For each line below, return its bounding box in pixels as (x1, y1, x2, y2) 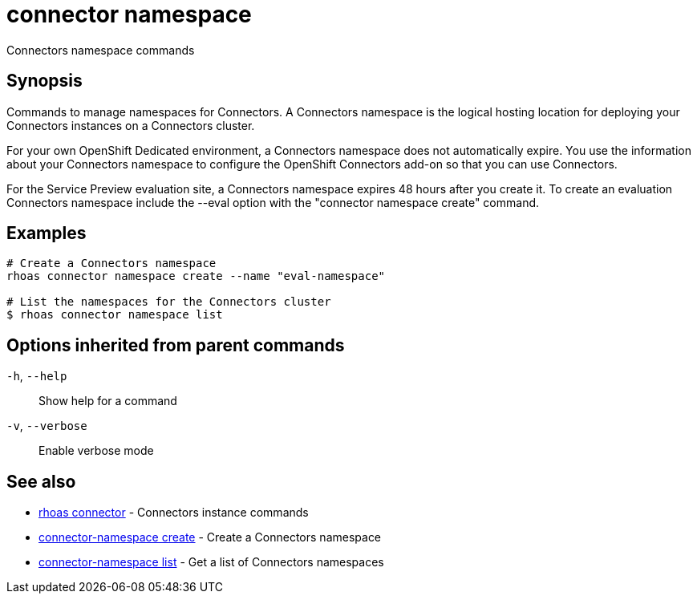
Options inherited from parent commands (6, 334, 345, 355)
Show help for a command (38, 394, 177, 408)
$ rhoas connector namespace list (6, 308, 223, 322)
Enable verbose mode (38, 444, 154, 458)
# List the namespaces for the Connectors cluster (6, 295, 331, 309)
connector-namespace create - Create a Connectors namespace (38, 530, 382, 545)
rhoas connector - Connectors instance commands (38, 505, 309, 520)
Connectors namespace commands (6, 43, 195, 57)
